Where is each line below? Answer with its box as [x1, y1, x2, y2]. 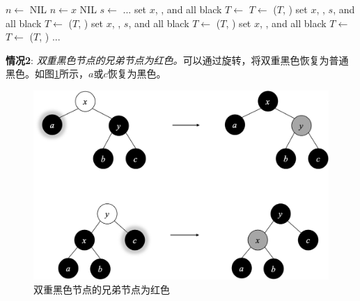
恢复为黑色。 [107, 66, 166, 81]
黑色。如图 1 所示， [6, 66, 88, 81]
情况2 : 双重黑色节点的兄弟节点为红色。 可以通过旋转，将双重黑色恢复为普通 [6, 52, 349, 67]
